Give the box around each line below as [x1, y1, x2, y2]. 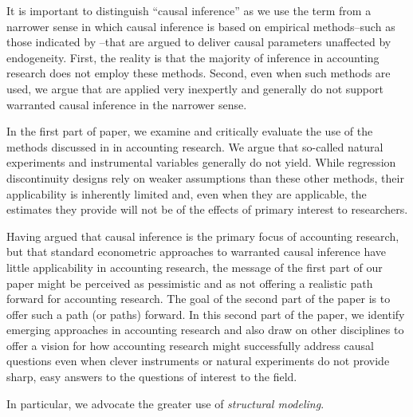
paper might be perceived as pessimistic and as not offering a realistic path [6, 274, 373, 291]
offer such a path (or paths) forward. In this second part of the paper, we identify [6, 305, 405, 322]
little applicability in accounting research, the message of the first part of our [6, 258, 383, 275]
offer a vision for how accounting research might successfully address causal [6, 336, 374, 353]
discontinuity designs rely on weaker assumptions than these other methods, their [6, 169, 404, 186]
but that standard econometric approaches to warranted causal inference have [6, 243, 387, 260]
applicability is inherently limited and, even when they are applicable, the [6, 185, 367, 202]
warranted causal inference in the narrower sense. [6, 96, 247, 112]
